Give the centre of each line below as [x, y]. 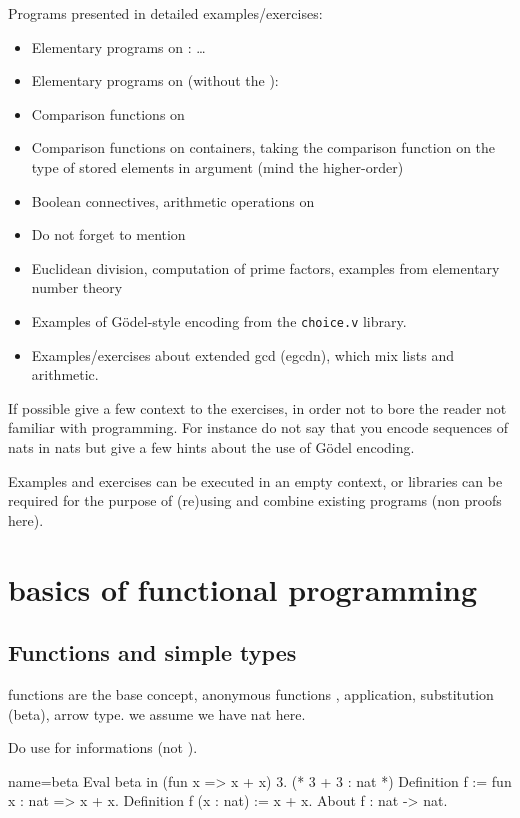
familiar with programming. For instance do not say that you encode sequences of [258, 427]
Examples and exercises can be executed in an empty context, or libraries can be [255, 480]
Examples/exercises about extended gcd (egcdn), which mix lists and [242, 354]
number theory [77, 287]
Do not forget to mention [108, 234]
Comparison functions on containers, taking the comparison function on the [263, 147]
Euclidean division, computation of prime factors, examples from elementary [265, 267]
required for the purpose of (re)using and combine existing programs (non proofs [255, 500]
